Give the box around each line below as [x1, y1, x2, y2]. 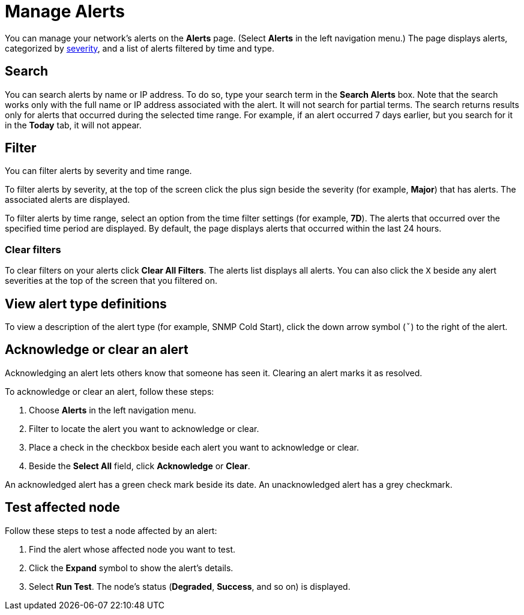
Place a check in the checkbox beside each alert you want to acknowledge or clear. [29, 442, 359, 452]
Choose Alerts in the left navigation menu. [29, 404, 196, 415]
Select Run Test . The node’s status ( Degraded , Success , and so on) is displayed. [29, 581, 351, 592]
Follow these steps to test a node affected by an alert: [5, 525, 217, 536]
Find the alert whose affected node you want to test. [29, 544, 236, 554]
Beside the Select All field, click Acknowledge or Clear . [29, 460, 250, 471]
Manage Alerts [5, 1, 125, 22]
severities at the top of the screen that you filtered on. [5, 275, 218, 286]
